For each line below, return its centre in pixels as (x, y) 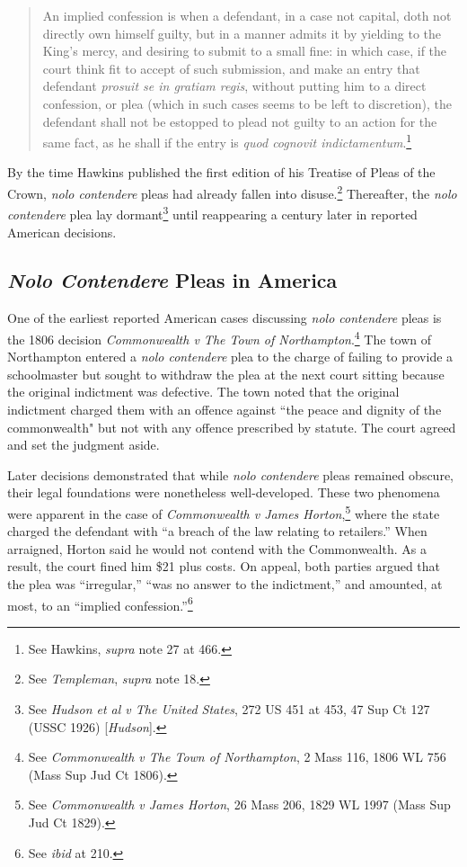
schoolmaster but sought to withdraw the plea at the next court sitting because (226, 374)
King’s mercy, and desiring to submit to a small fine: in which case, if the (245, 51)
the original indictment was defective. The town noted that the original (203, 392)
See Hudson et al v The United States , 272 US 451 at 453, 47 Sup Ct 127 (229, 708)
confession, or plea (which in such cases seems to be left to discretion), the (247, 103)
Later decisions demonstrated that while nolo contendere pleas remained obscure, (230, 474)
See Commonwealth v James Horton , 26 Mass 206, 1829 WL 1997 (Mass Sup (239, 804)
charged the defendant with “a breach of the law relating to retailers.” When (217, 531)
